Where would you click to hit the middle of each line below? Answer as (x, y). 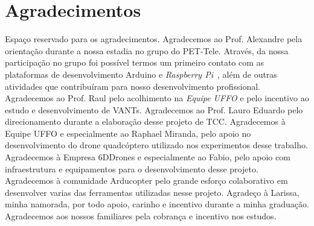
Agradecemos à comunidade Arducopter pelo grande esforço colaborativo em (146, 180)
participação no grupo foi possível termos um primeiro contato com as (135, 62)
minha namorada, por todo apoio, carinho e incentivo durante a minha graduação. (157, 204)
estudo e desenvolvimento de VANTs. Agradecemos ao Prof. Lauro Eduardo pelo (154, 109)
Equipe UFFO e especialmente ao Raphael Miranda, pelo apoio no (128, 133)
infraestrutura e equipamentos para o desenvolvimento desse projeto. (132, 168)
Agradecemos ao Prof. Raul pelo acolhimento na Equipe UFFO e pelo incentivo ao (157, 98)
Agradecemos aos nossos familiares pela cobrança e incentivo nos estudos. (141, 216)
